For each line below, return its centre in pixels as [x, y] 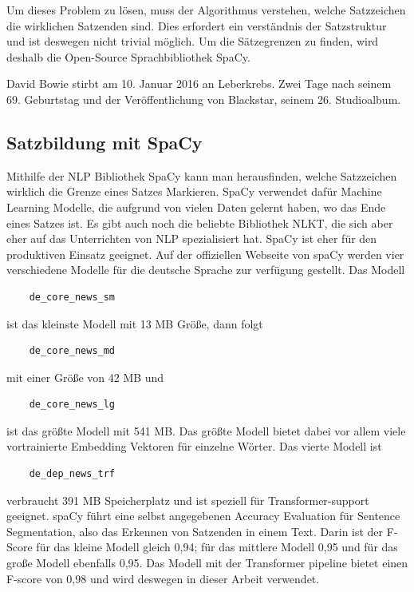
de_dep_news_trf [72, 474]
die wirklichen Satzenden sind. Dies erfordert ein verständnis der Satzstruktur [197, 25]
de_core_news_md [72, 351]
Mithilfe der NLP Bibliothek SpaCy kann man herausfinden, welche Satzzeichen [202, 175]
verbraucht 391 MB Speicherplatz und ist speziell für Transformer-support [188, 500]
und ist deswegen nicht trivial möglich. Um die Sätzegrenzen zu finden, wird [193, 41]
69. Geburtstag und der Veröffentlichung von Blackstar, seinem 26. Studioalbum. [204, 99]
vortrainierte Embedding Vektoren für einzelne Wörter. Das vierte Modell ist [194, 446]
